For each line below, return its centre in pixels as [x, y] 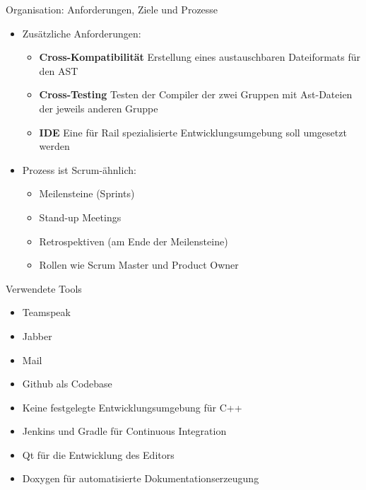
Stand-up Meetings [80, 217]
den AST [59, 70]
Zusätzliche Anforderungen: [82, 33]
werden [54, 146]
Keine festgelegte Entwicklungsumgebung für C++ [132, 407]
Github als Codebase [67, 384]
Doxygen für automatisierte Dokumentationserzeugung [141, 478]
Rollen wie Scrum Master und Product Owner [139, 265]
